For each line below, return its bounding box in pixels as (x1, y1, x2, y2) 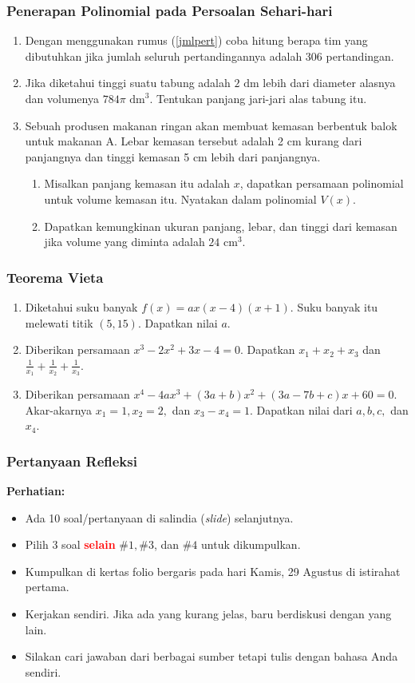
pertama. (25, 578, 69, 595)
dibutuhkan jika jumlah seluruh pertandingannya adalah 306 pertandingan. (25, 47, 394, 64)
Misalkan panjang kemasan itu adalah (44, 175, 230, 192)
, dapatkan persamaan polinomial (239, 175, 404, 192)
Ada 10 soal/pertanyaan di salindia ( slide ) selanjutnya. (25, 509, 294, 526)
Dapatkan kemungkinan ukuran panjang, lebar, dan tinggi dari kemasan (44, 217, 397, 234)
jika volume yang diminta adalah (44, 233, 205, 250)
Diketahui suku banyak (25, 298, 138, 315)
